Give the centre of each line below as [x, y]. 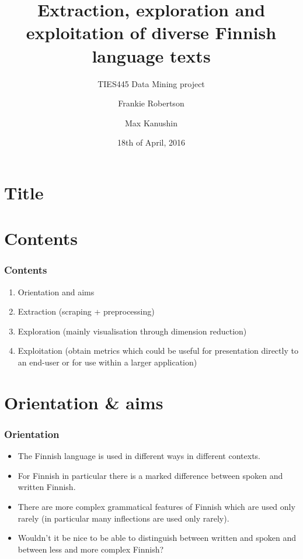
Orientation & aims [84, 402]
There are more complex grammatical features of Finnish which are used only [156, 506]
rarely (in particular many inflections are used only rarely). [123, 518]
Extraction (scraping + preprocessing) [86, 311]
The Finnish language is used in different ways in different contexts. [139, 456]
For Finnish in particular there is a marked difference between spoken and [150, 475]
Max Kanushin [151, 123]
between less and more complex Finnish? [91, 549]
